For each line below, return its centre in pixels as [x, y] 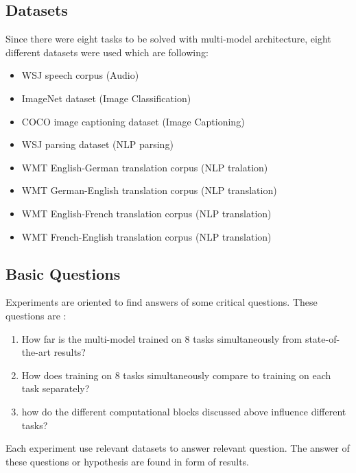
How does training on [67, 375]
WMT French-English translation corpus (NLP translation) [146, 236]
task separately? [56, 388]
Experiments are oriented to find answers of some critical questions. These [162, 302]
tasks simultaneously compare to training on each [227, 375]
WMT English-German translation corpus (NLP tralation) [145, 167]
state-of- [322, 338]
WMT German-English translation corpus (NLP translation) [149, 190]
